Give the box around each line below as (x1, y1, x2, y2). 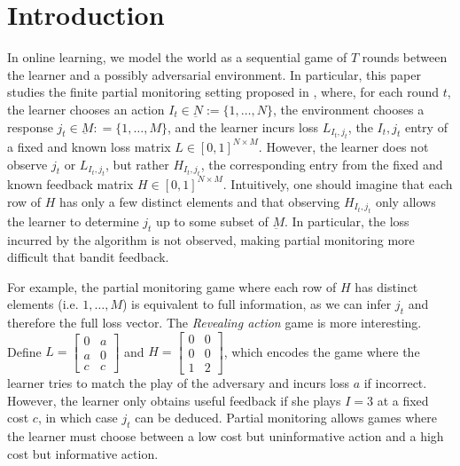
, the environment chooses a (273, 99, 425, 118)
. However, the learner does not (258, 137, 429, 155)
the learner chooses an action (7, 99, 165, 118)
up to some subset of (156, 211, 269, 230)
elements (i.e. (7, 295, 79, 313)
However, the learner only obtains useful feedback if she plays (7, 391, 341, 409)
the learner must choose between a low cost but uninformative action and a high (7, 426, 444, 445)
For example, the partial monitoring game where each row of (7, 277, 337, 296)
